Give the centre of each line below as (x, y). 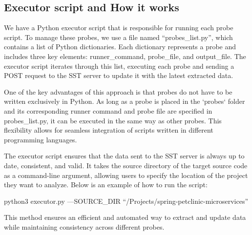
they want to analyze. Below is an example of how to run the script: (106, 185)
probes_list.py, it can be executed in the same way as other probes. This (113, 120)
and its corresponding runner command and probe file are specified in (108, 110)
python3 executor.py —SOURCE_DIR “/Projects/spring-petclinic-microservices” (126, 201)
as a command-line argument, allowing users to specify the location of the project (126, 175)
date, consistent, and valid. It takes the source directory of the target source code (126, 165)
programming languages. (41, 139)
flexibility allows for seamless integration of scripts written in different (109, 130)
